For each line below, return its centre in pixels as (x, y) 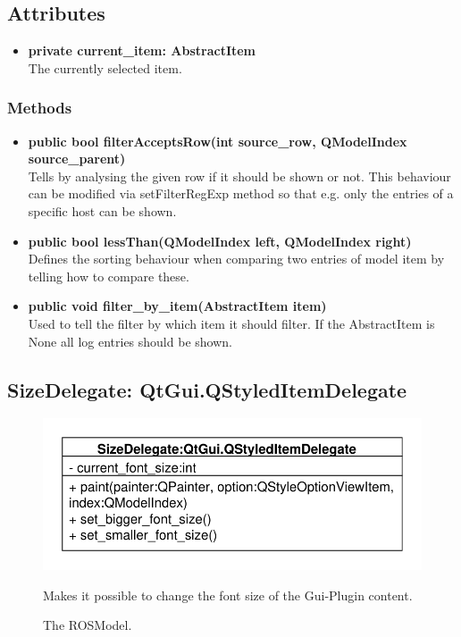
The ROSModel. (88, 625)
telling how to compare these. (109, 276)
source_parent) (77, 159)
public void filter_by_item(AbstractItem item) (177, 306)
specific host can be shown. (102, 210)
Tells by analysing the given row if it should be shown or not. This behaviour (239, 176)
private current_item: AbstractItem (142, 50)
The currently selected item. (105, 67)
